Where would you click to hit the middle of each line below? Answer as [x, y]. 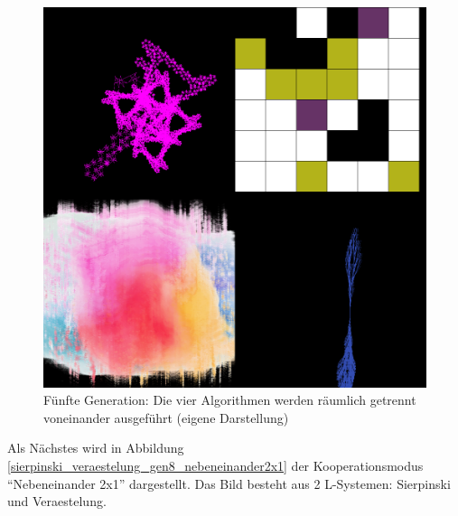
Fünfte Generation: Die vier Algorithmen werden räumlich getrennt [230, 400]
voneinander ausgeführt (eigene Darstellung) [166, 417]
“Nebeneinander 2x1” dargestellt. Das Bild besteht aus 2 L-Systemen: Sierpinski [229, 483]
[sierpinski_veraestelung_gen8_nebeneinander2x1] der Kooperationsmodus [215, 465]
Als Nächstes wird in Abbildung [96, 448]
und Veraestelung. [57, 501]
